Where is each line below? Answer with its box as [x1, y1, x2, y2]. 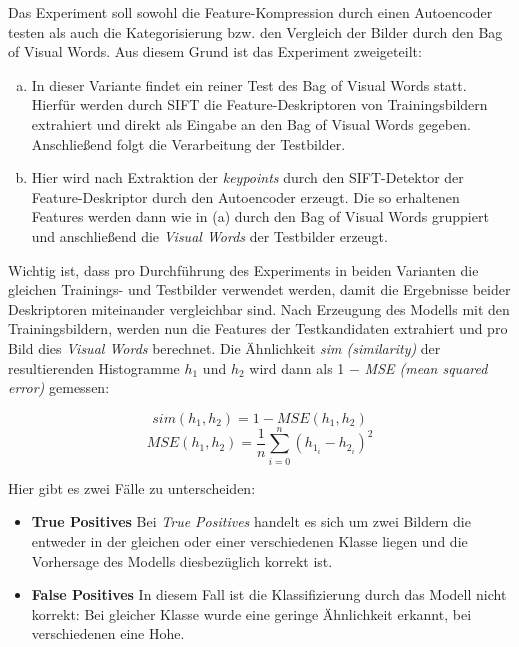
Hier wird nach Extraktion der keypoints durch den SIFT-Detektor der [31, 167, 464, 188]
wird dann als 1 [249, 357, 345, 378]
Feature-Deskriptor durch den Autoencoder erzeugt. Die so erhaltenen [31, 186, 460, 207]
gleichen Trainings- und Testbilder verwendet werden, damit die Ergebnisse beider [8, 279, 511, 300]
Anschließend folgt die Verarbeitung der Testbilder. [31, 133, 346, 154]
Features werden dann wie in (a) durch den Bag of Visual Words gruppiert [31, 206, 489, 227]
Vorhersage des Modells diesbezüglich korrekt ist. [31, 550, 333, 571]
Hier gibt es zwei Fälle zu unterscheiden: [8, 477, 256, 498]
